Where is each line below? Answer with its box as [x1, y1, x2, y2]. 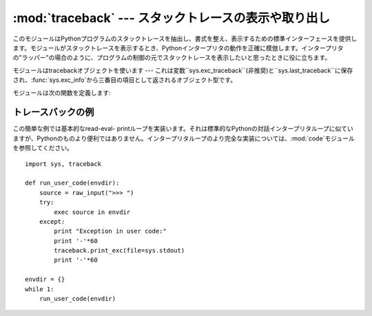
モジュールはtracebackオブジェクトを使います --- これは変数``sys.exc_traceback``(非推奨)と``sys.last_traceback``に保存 [12, 66, 353, 74]
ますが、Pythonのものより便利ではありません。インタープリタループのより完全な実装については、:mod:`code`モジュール [12, 134, 355, 143]
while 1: [25, 285, 54, 293]
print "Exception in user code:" [54, 227, 167, 235]
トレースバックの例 [12, 107, 94, 118]
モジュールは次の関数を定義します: [12, 88, 112, 96]
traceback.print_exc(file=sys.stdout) [54, 246, 185, 255]
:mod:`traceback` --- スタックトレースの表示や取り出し [12, 10, 331, 25]
